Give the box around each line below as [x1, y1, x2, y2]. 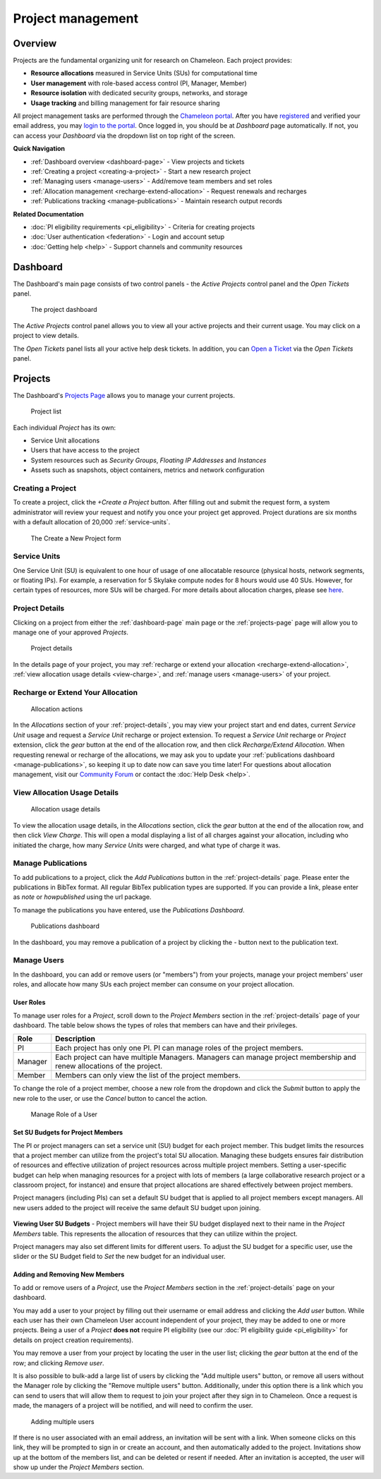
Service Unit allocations [30, 436, 100, 445]
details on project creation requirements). [13, 1336, 134, 1344]
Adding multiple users [30, 1417, 95, 1425]
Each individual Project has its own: [13, 423, 116, 432]
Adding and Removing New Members [13, 1270, 125, 1279]
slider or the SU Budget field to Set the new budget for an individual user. [13, 1252, 226, 1261]
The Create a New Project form [30, 533, 121, 543]
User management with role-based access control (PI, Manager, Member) [30, 78, 247, 87]
